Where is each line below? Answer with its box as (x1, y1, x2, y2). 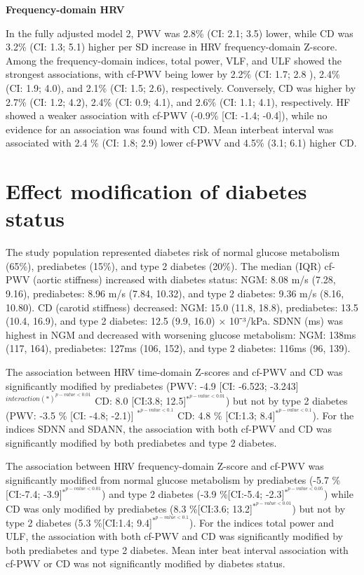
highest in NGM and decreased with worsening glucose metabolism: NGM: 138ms (6, 327, 356, 341)
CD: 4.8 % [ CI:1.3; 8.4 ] (177, 407, 276, 422)
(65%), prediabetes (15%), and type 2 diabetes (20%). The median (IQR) (6, 258, 321, 273)
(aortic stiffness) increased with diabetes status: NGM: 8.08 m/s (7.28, (33, 272, 336, 287)
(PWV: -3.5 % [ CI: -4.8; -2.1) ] (6, 407, 134, 422)
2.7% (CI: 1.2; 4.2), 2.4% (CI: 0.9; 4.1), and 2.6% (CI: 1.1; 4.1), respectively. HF (6, 94, 351, 109)
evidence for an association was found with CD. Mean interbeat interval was (6, 121, 334, 136)
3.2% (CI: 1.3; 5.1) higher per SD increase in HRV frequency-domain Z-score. (6, 39, 337, 54)
